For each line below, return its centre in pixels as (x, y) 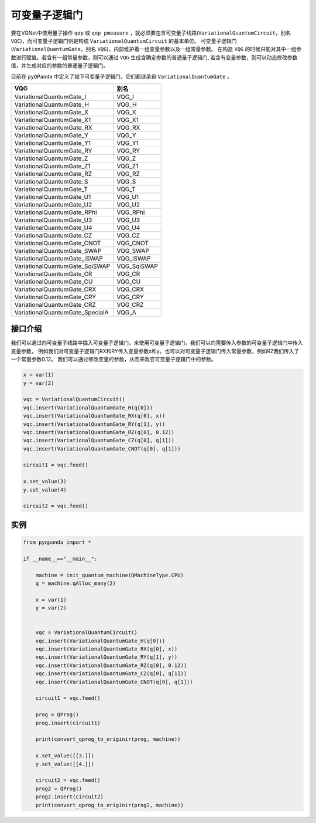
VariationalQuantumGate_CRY (55, 297)
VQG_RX (128, 127)
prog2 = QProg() (59, 788)
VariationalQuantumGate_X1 (52, 120)
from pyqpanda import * (57, 542)
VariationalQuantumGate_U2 (53, 204)
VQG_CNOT (133, 243)
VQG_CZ (128, 235)
